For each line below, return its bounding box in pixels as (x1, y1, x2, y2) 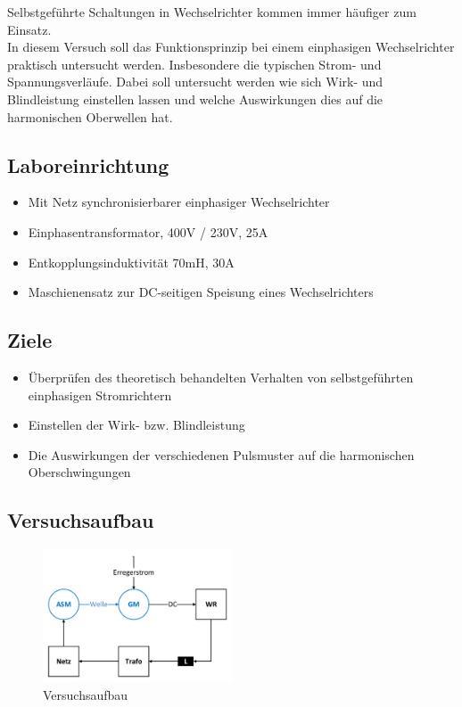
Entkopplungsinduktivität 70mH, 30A (28, 252, 235, 271)
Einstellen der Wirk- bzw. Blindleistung (28, 415, 245, 434)
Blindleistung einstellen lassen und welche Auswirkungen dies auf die (7, 89, 384, 108)
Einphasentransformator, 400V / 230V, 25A (28, 222, 268, 241)
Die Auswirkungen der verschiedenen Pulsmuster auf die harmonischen (28, 445, 415, 464)
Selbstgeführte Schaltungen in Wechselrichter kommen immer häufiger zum (7, 3, 417, 21)
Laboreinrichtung (7, 151, 169, 178)
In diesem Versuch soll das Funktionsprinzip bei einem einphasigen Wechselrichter (7, 37, 455, 56)
